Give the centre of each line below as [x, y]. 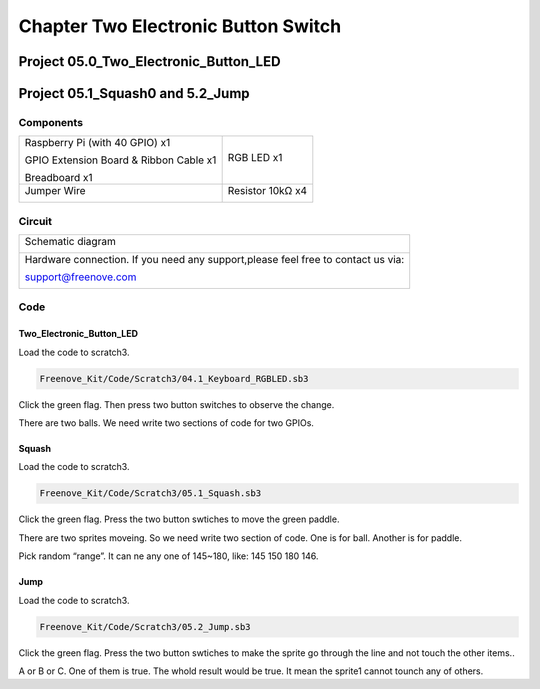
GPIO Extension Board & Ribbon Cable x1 [120, 160]
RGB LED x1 [255, 158]
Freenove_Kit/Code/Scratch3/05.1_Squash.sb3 [150, 493]
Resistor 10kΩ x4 [267, 191]
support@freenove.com [80, 277]
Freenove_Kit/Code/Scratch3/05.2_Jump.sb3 [145, 626]
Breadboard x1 [59, 178]
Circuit [35, 221]
